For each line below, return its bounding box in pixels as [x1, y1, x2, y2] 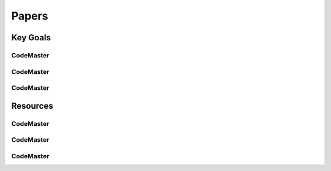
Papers [11, 9, 48, 23]
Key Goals [11, 32, 51, 43]
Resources [11, 101, 53, 111]
